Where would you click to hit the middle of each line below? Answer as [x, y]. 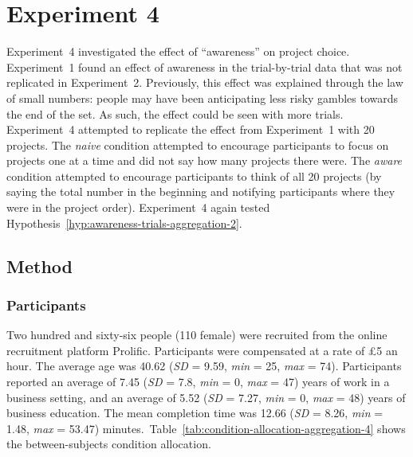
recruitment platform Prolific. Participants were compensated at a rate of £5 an [202, 350]
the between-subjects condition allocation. [109, 444]
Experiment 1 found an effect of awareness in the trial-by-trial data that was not [205, 66]
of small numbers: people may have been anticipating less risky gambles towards [203, 98]
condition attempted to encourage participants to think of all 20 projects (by [194, 176]
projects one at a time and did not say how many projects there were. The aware [205, 160]
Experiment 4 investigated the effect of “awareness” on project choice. [178, 51]
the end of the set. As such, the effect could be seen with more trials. [175, 113]
